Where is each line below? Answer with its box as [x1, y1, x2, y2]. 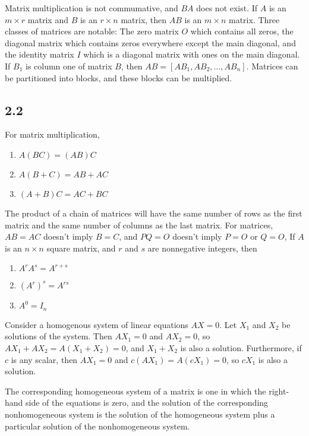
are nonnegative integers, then [147, 241, 257, 254]
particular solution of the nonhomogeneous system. [5, 419, 190, 432]
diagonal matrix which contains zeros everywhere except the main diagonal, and [5, 36, 296, 49]
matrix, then [121, 13, 167, 26]
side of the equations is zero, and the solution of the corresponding [26, 396, 269, 409]
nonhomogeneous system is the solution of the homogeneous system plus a [5, 408, 275, 420]
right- [269, 384, 289, 397]
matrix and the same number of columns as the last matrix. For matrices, [5, 218, 273, 231]
